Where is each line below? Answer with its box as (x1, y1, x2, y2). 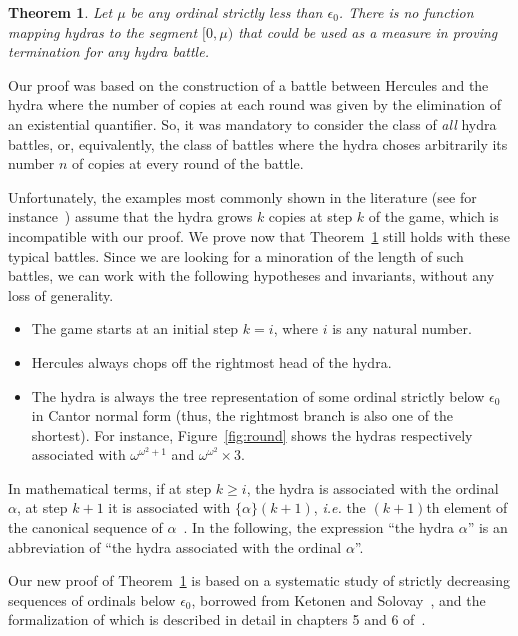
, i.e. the (313, 497, 366, 518)
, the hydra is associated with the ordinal (246, 477, 499, 498)
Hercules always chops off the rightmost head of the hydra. (31, 351, 392, 372)
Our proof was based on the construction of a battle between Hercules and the (8, 74, 489, 95)
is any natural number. (332, 318, 472, 339)
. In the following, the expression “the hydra (183, 517, 455, 538)
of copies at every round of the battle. (72, 153, 304, 174)
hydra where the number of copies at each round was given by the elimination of (8, 94, 502, 115)
